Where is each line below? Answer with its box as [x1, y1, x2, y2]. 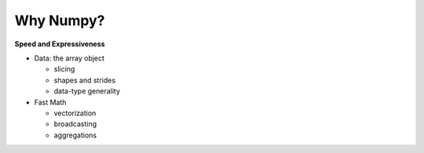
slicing [53, 64, 75, 74]
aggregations [53, 130, 97, 140]
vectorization [53, 108, 97, 118]
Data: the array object [34, 53, 105, 63]
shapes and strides [53, 75, 116, 85]
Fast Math [34, 97, 67, 107]
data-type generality [53, 86, 121, 96]
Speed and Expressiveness [14, 39, 105, 49]
